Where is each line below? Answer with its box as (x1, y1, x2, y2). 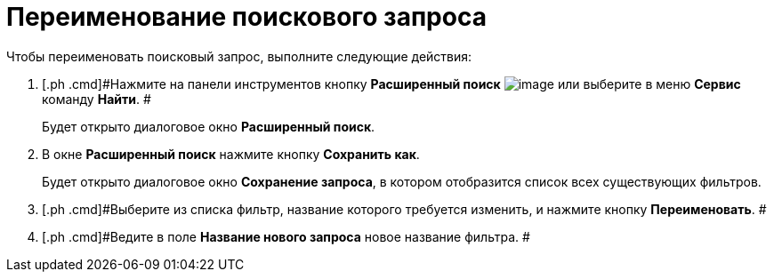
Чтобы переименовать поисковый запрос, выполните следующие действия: (6, 48, 472, 64)
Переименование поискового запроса (6, 2, 487, 32)
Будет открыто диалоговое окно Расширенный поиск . (42, 118, 375, 134)
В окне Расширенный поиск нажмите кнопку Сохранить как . (42, 146, 420, 162)
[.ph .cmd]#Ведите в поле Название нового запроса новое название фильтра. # (42, 228, 530, 244)
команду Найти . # (42, 91, 151, 107)
